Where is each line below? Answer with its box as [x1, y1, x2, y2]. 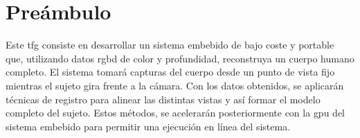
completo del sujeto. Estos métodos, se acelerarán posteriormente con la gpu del [6, 105, 345, 120]
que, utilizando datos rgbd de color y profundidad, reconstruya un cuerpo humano [6, 51, 354, 65]
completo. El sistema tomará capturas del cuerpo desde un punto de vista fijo [6, 64, 335, 79]
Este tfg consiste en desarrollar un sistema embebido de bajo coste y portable [6, 37, 334, 52]
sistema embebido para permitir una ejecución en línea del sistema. [6, 119, 291, 133]
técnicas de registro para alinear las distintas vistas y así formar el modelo [6, 92, 321, 106]
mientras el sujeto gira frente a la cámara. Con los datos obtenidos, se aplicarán [6, 78, 344, 92]
